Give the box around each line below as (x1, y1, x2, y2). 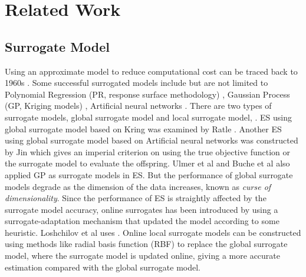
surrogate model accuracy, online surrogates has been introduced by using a (5, 203, 278, 215)
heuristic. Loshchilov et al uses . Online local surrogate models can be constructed (5, 226, 301, 238)
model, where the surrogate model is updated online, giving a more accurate (5, 249, 281, 262)
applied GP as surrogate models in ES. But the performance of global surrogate (5, 168, 293, 181)
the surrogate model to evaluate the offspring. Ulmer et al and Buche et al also (5, 157, 290, 169)
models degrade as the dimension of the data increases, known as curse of (5, 180, 271, 192)
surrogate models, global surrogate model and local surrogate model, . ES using (5, 111, 292, 123)
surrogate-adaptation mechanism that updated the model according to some (5, 215, 279, 227)
